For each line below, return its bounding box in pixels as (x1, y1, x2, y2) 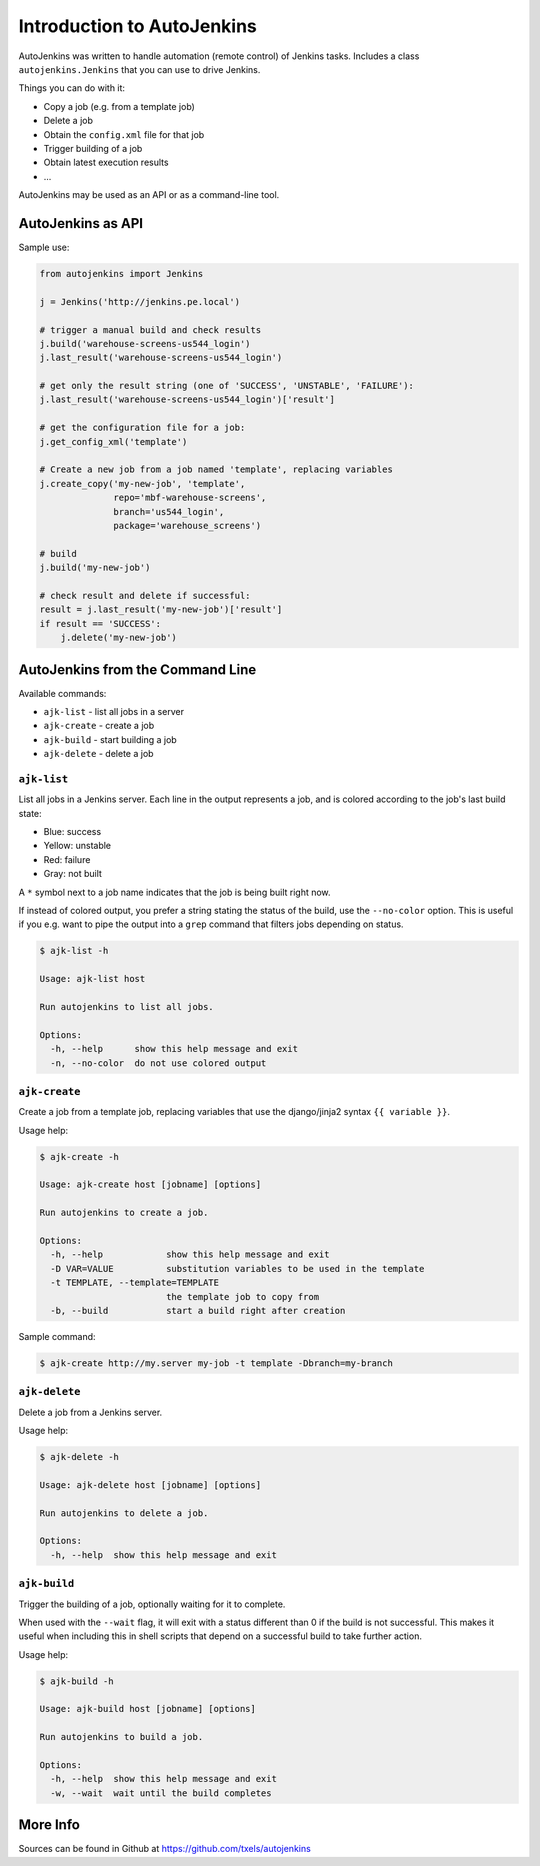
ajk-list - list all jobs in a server (43, 706, 185, 717)
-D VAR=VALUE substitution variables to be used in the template (50, 1263, 425, 1274)
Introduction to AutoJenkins (18, 15, 257, 37)
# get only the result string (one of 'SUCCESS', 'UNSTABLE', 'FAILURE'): (39, 380, 415, 392)
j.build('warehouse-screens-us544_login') (39, 338, 251, 349)
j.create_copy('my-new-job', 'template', (39, 478, 246, 489)
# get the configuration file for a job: (39, 422, 246, 434)
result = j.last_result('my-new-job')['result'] (39, 604, 283, 615)
